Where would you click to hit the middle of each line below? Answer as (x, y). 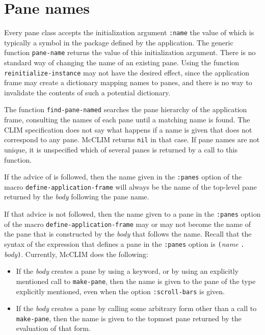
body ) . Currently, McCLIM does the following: (76, 254)
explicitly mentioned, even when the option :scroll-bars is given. (120, 291)
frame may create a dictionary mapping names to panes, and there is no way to (128, 82)
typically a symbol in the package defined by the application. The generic (119, 42)
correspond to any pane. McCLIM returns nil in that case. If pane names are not (132, 139)
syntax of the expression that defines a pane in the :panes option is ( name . (124, 243)
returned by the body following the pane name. (77, 197)
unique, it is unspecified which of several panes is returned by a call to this (121, 149)
